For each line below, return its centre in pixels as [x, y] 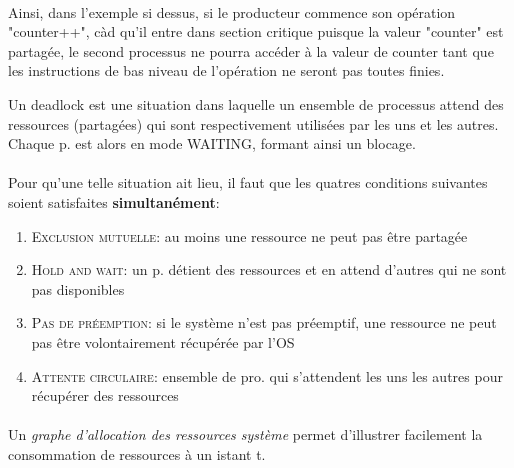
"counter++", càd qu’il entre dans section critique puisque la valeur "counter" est [256, 31]
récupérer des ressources [105, 395]
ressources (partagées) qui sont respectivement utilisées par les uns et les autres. [253, 123]
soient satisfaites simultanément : [114, 201]
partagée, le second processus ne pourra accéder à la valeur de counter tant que [251, 50]
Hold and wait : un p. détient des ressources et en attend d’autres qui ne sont [269, 269]
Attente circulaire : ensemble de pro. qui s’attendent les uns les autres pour [267, 375]
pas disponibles [78, 288]
